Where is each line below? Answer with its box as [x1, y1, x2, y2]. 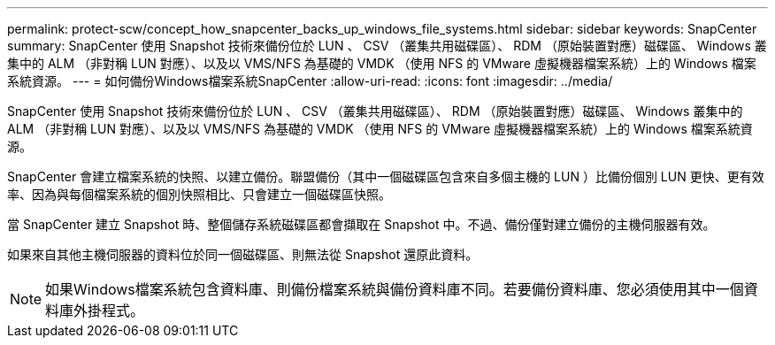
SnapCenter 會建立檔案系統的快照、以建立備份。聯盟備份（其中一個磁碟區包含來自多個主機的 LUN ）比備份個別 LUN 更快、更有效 [7, 169, 764, 184]
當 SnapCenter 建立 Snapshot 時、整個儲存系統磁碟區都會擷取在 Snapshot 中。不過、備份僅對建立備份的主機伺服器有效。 [7, 217, 716, 232]
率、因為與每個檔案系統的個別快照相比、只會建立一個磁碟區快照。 [7, 187, 391, 202]
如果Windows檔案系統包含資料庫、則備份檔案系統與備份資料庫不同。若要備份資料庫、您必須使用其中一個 [45, 280, 744, 298]
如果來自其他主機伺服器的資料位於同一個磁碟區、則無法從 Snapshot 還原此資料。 [7, 247, 479, 262]
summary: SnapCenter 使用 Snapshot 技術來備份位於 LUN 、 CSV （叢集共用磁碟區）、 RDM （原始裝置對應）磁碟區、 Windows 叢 [7, 38, 767, 53]
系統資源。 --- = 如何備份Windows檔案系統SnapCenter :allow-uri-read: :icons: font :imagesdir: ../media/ [7, 73, 613, 88]
